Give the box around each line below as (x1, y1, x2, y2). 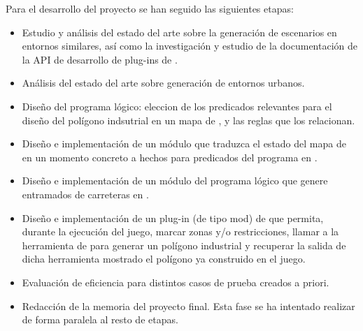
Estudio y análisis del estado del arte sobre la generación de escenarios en (22, 24, 337, 39)
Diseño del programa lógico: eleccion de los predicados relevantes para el (22, 98, 332, 113)
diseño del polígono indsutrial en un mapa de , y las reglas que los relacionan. (22, 112, 355, 127)
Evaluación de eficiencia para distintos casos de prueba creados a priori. (22, 274, 329, 289)
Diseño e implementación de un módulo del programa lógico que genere (22, 173, 328, 188)
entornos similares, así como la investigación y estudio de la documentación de (22, 38, 358, 53)
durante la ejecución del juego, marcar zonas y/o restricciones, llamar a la (22, 224, 339, 239)
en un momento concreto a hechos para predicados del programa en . (22, 149, 318, 164)
